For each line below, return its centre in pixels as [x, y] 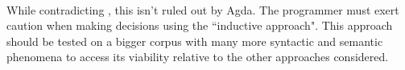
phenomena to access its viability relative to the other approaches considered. [198, 57]
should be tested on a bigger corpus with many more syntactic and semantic [195, 41]
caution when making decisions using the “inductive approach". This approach [200, 25]
